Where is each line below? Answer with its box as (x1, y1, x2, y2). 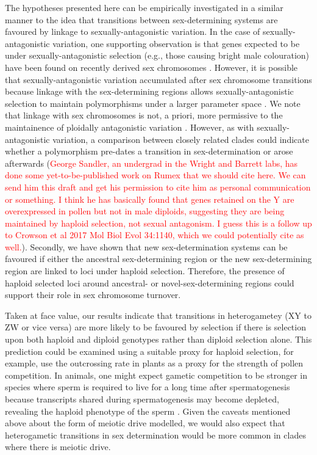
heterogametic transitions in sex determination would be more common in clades (5, 428, 306, 441)
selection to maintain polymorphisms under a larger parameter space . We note (5, 96, 301, 109)
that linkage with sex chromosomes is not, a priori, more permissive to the (5, 109, 283, 122)
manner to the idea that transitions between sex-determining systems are (5, 13, 278, 26)
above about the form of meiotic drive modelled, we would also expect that (5, 417, 285, 429)
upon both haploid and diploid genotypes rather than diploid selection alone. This (5, 333, 312, 346)
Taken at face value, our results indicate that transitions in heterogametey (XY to (5, 308, 312, 321)
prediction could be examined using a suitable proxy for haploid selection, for (5, 344, 294, 357)
